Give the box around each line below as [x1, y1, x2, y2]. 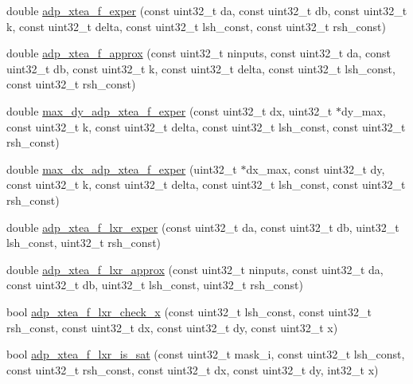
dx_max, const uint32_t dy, [246, 160, 385, 177]
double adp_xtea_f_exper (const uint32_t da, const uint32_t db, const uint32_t [6, 2, 407, 18]
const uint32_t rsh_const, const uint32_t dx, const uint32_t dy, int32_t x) [6, 361, 379, 378]
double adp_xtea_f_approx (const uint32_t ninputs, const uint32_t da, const [6, 45, 392, 61]
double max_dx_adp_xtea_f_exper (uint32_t [6, 160, 237, 177]
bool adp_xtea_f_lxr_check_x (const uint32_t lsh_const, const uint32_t [6, 303, 372, 319]
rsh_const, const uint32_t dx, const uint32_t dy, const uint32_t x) [6, 319, 338, 335]
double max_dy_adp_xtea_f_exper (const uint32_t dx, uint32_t [6, 102, 333, 119]
